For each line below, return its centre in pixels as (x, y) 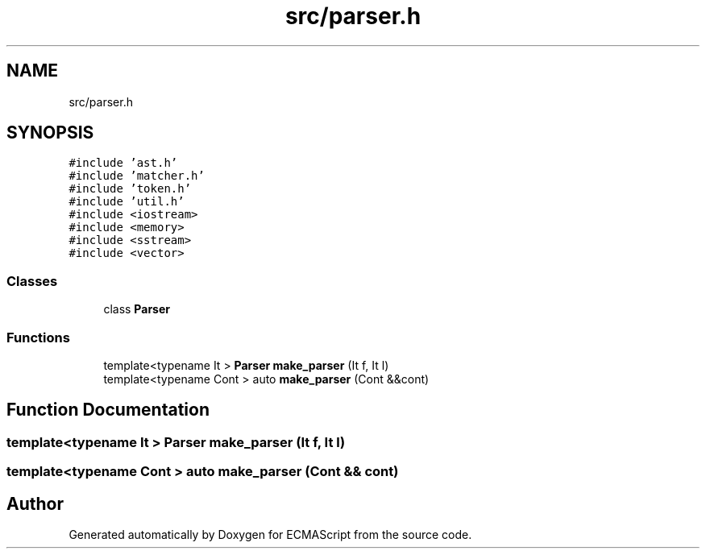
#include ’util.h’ (127, 202)
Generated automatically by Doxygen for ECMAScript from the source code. (270, 534)
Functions (38, 337)
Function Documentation (108, 410)
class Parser (137, 309)
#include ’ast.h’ (123, 163)
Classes (32, 281)
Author (35, 503)
